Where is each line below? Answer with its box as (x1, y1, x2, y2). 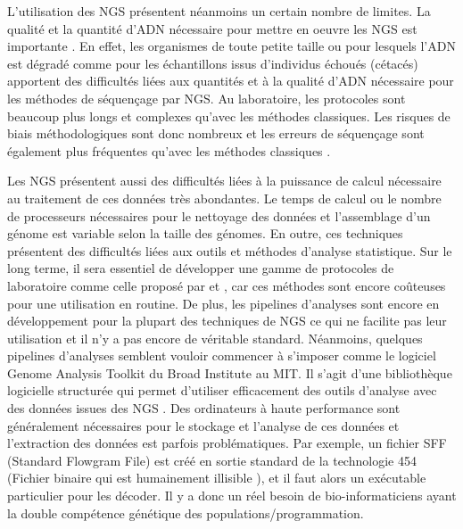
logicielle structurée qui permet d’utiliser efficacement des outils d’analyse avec (7, 381, 437, 400)
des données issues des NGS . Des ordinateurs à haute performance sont (7, 399, 401, 417)
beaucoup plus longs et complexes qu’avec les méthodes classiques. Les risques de (7, 106, 451, 125)
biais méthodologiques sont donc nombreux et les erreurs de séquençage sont (7, 124, 425, 143)
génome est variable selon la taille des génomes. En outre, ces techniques (7, 224, 403, 243)
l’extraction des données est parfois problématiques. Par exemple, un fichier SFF (7, 434, 447, 452)
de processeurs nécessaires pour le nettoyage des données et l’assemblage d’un (7, 206, 431, 225)
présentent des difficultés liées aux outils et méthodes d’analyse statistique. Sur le (7, 241, 452, 260)
